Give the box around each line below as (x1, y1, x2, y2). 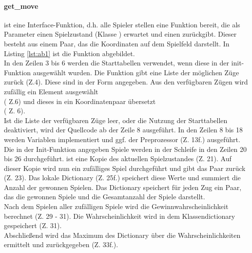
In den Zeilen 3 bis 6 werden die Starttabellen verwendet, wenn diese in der (4, 58, 229, 68)
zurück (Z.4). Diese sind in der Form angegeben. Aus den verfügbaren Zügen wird (4, 77, 248, 87)
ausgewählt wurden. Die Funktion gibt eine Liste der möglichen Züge (33, 67, 239, 77)
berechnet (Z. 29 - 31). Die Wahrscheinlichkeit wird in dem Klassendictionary (4, 211, 235, 221)
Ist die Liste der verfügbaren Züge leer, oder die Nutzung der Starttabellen (4, 115, 228, 125)
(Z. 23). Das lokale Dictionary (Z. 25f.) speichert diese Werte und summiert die (4, 172, 241, 183)
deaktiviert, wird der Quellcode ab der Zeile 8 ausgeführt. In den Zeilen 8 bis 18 (4, 125, 243, 135)
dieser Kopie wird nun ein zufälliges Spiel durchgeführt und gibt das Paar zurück (4, 163, 246, 173)
